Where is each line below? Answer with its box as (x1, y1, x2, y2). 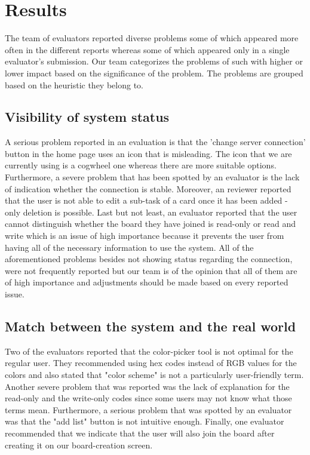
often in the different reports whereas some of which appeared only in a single (5, 43, 290, 56)
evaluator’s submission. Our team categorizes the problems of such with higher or (5, 55, 303, 67)
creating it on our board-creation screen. (5, 438, 153, 451)
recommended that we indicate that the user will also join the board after (5, 426, 275, 439)
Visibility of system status (5, 107, 170, 126)
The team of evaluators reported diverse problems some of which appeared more (5, 32, 299, 44)
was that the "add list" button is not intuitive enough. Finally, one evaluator (5, 415, 284, 428)
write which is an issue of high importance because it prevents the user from (5, 229, 284, 242)
